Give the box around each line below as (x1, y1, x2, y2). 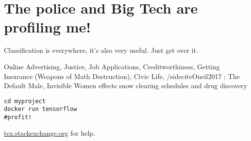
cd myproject (4, 97, 46, 105)
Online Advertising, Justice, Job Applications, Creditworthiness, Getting (4, 61, 220, 71)
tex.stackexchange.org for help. (4, 127, 95, 138)
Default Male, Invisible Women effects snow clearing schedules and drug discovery (4, 80, 248, 91)
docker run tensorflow (4, 106, 77, 113)
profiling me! (4, 17, 91, 37)
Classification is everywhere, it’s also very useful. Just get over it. (4, 45, 198, 55)
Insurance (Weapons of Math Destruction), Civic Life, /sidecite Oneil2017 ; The (4, 71, 240, 81)
